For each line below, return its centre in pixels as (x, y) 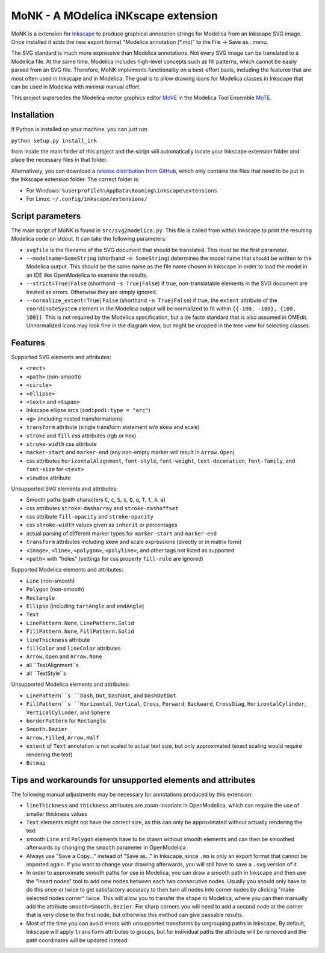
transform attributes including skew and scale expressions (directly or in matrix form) (134, 542)
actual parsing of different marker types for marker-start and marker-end (121, 533)
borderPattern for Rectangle (66, 721)
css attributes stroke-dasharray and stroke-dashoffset (102, 508)
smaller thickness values (57, 814)
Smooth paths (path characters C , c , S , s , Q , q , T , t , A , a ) (96, 500)
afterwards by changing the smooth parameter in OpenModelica (106, 848)
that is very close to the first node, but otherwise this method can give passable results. (135, 915)
